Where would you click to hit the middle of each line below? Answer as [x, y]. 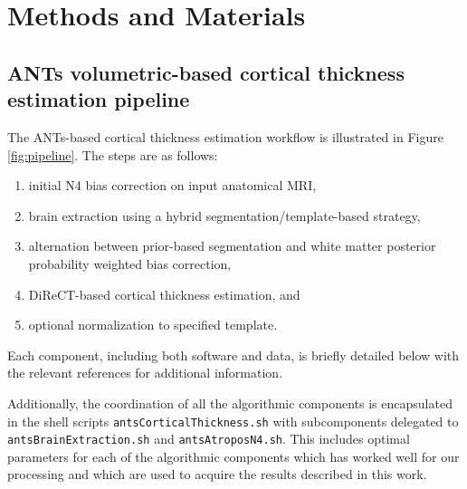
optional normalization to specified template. [153, 325]
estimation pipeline [99, 99]
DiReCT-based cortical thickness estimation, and [164, 294]
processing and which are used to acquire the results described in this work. [217, 474]
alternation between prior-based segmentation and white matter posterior [232, 246]
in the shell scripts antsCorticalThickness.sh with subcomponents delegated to [233, 421]
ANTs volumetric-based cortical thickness [206, 72]
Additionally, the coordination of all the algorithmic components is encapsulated [230, 403]
